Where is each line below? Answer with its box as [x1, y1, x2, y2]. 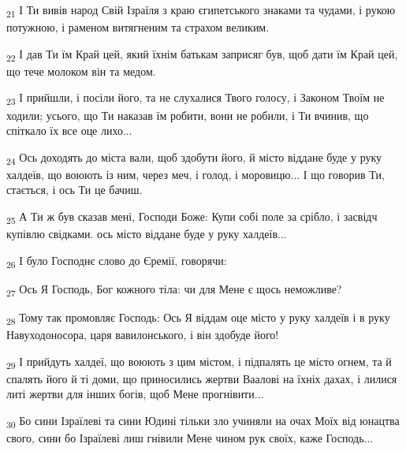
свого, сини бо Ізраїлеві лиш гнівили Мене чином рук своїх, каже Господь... [6, 430, 374, 446]
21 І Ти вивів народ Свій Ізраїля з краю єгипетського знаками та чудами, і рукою [6, 2, 396, 20]
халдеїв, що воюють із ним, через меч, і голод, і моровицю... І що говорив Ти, [6, 166, 385, 182]
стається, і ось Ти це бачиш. [6, 181, 143, 198]
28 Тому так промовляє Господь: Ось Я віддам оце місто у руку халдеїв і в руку [6, 309, 390, 327]
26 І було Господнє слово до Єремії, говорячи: [6, 252, 227, 270]
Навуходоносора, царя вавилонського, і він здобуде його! [6, 326, 279, 343]
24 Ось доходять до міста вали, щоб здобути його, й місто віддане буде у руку [6, 148, 382, 167]
